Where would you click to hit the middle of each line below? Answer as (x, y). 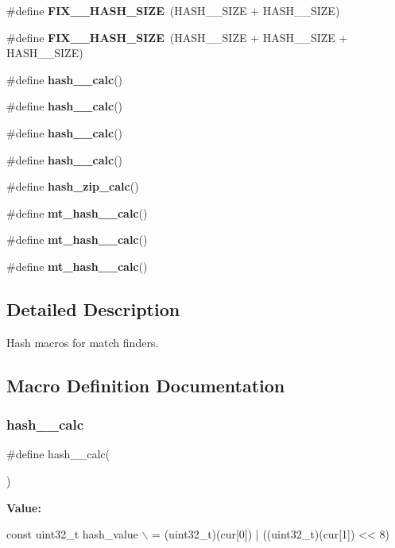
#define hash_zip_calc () (73, 186)
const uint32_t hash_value (72, 534)
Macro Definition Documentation (146, 385)
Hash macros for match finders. (83, 342)
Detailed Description (93, 309)
